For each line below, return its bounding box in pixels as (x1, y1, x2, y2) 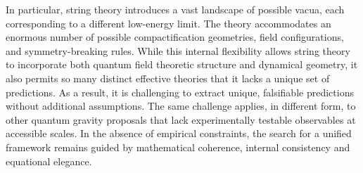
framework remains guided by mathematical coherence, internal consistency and (6, 139, 350, 154)
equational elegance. (6, 153, 92, 168)
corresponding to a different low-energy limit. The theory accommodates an (6, 15, 331, 30)
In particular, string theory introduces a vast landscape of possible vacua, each (6, 2, 345, 16)
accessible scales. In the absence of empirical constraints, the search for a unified (6, 126, 352, 141)
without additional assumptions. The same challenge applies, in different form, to (6, 98, 356, 113)
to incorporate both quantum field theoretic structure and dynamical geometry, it (6, 57, 358, 72)
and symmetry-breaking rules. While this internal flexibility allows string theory (6, 43, 350, 58)
